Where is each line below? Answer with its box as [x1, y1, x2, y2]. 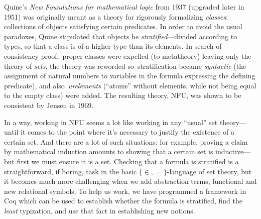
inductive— [215, 146, 251, 157]
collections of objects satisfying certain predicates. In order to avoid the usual [4, 21, 242, 32]
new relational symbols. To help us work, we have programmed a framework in [4, 185, 246, 196]
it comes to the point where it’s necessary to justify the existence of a [21, 127, 234, 137]
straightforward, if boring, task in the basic [4, 166, 137, 176]
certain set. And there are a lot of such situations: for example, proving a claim [4, 136, 248, 147]
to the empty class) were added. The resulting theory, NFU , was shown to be [4, 90, 241, 100]
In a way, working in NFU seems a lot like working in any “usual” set [4, 117, 218, 127]
